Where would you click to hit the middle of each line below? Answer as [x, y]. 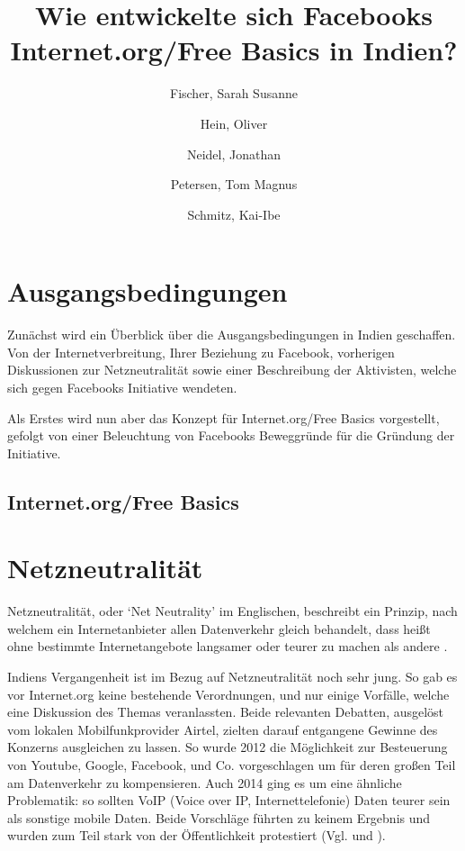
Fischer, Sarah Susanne [233, 93]
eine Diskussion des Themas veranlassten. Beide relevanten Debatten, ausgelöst [226, 712]
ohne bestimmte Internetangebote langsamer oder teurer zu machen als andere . [228, 646]
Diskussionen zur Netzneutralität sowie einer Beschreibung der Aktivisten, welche [232, 370]
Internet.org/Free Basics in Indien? [234, 50]
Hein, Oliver [234, 123]
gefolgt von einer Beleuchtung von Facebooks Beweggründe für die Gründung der [231, 435]
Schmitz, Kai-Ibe [234, 214]
